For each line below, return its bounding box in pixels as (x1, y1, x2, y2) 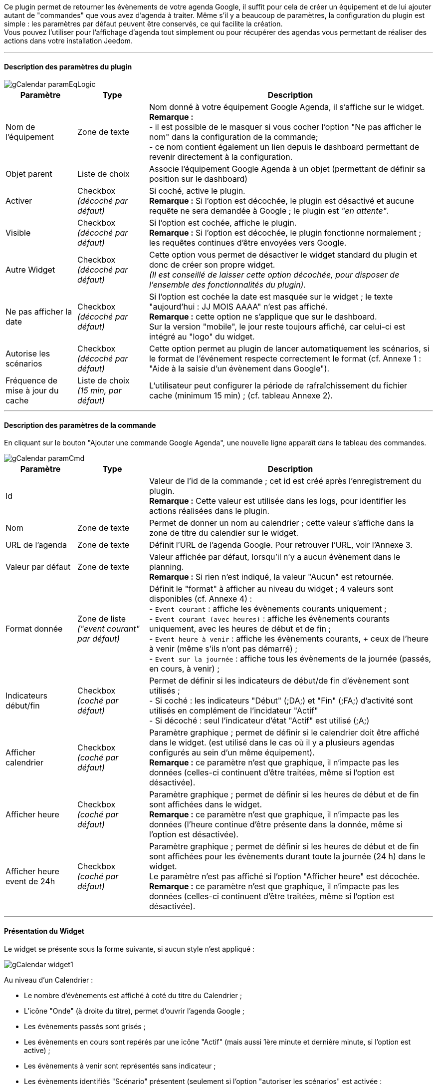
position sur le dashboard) (149, 174, 248, 184)
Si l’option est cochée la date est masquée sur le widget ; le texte (149, 292, 393, 302)
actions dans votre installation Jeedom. (4, 36, 133, 45)
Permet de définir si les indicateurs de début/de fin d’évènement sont (149, 676, 409, 686)
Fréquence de (5, 375, 58, 386)
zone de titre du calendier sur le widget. (149, 528, 299, 538)
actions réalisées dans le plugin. (149, 506, 269, 516)
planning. (149, 562, 184, 572)
